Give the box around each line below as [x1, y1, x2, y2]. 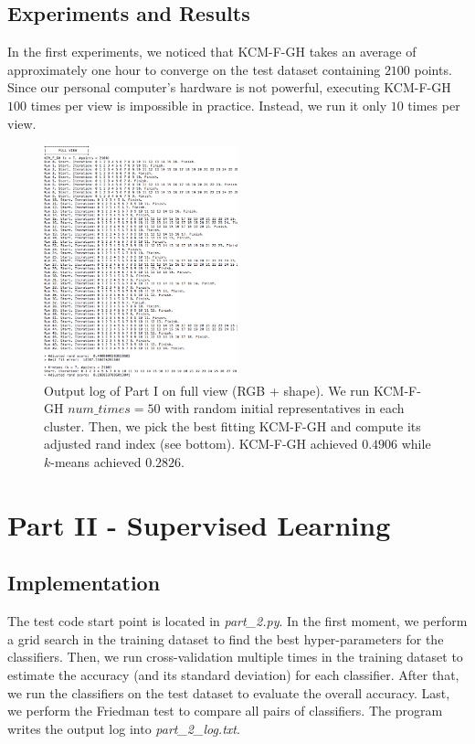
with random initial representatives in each [164, 399, 405, 418]
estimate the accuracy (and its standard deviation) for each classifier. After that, [7, 665, 459, 685]
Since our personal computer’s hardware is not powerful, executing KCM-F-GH [7, 78, 451, 97]
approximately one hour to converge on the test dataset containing [7, 59, 381, 79]
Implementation [7, 569, 161, 597]
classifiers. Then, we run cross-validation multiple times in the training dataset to [7, 647, 463, 666]
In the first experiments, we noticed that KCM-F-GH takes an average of [7, 42, 417, 61]
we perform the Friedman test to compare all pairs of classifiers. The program [7, 701, 443, 720]
